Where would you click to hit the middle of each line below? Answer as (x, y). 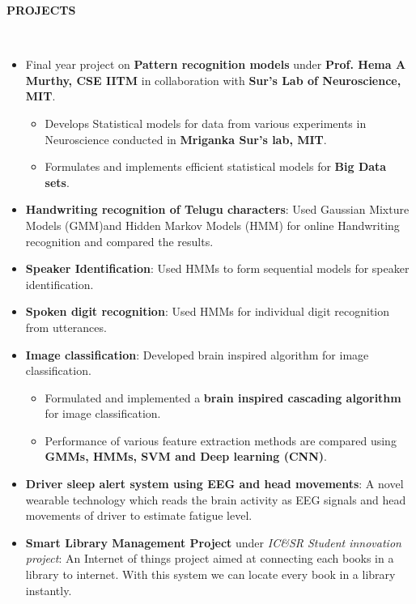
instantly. (49, 590)
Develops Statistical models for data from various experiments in (206, 123)
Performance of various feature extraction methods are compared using (221, 440)
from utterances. (66, 327)
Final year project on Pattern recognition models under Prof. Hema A (216, 64)
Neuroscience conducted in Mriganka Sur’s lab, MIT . (186, 139)
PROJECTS (41, 10)
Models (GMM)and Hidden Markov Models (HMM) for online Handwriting (212, 225)
